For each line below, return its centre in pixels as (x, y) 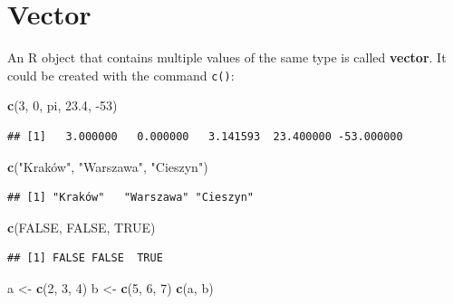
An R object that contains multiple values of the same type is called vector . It (227, 57)
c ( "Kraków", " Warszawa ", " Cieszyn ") (108, 166)
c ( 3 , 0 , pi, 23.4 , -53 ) (63, 105)
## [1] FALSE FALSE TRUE (85, 258)
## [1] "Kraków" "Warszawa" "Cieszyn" (131, 198)
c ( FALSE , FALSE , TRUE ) (82, 227)
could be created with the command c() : (121, 75)
